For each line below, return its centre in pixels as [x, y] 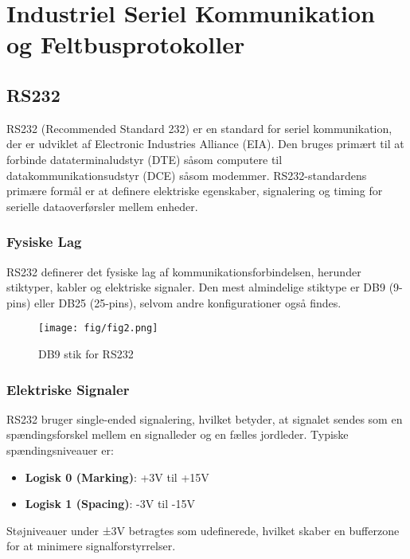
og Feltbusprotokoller [126, 44]
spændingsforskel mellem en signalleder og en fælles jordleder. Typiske [178, 434]
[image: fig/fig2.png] [98, 328]
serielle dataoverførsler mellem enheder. [102, 206]
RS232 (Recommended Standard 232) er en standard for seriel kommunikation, [199, 128]
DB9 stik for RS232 [86, 353]
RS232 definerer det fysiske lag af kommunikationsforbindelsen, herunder [184, 271]
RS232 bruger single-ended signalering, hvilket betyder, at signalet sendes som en [205, 418]
